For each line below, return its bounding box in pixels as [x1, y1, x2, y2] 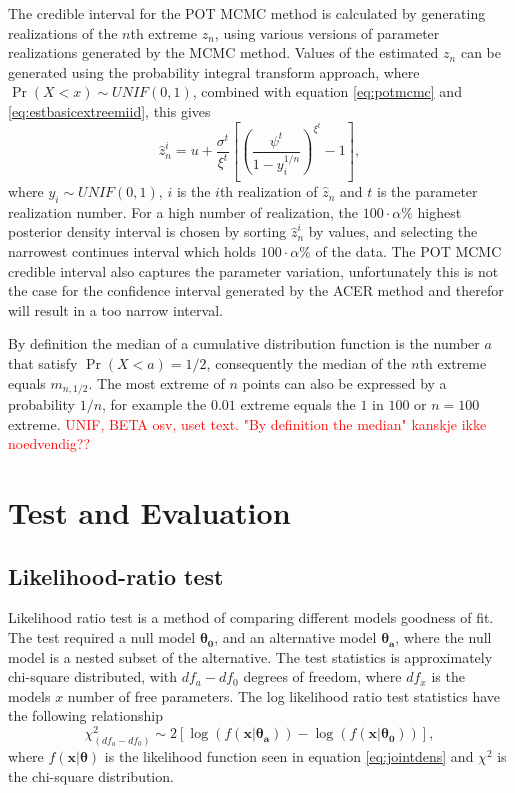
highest [417, 201, 462, 222]
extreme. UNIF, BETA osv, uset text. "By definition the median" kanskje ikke [8, 413, 487, 434]
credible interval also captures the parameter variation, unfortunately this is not [8, 260, 499, 281]
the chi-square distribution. [8, 765, 174, 786]
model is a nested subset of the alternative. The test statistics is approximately [8, 646, 493, 667]
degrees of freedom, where [243, 666, 402, 687]
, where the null [395, 627, 492, 648]
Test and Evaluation [8, 492, 291, 533]
